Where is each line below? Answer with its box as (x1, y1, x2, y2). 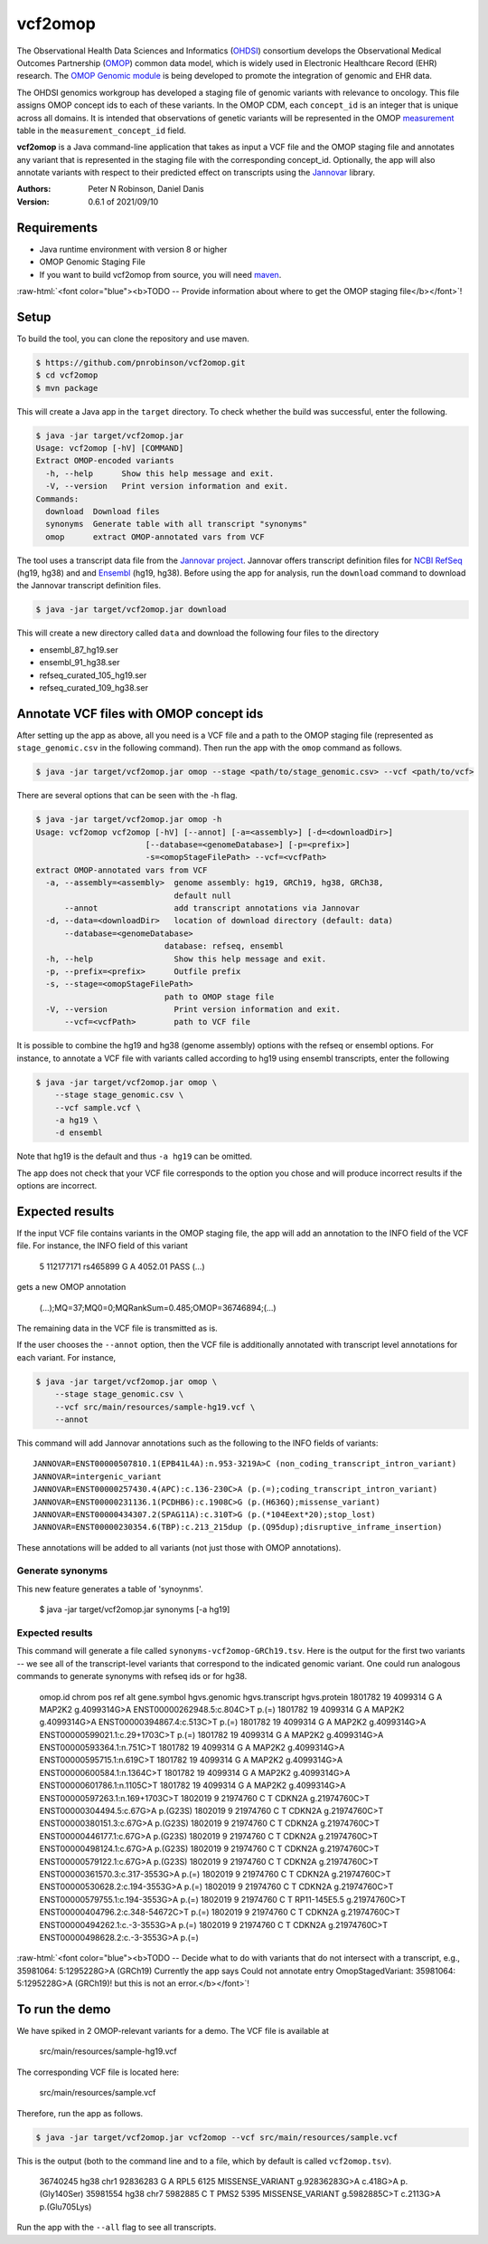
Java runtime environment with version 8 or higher (39, 243, 228, 254)
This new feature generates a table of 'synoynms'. (16, 1583, 203, 1594)
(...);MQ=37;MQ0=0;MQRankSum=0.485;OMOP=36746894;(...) (39, 1302, 277, 1313)
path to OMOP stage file (164, 991, 275, 1002)
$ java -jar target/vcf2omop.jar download (35, 605, 227, 615)
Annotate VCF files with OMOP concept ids (16, 706, 264, 721)
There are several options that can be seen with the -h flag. (16, 790, 239, 801)
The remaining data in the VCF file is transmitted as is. (16, 1323, 219, 1334)
